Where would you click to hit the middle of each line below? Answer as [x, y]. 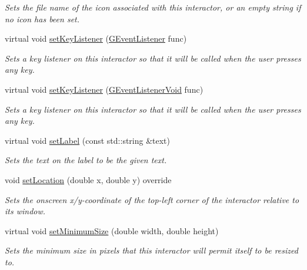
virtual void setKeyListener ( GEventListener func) [96, 38]
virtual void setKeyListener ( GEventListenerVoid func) [104, 89]
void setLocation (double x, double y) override [88, 179]
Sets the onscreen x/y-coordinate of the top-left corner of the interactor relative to [152, 199]
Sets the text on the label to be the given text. [86, 160]
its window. [25, 211]
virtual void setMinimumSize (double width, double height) [112, 230]
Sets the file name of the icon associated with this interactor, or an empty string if [153, 7]
